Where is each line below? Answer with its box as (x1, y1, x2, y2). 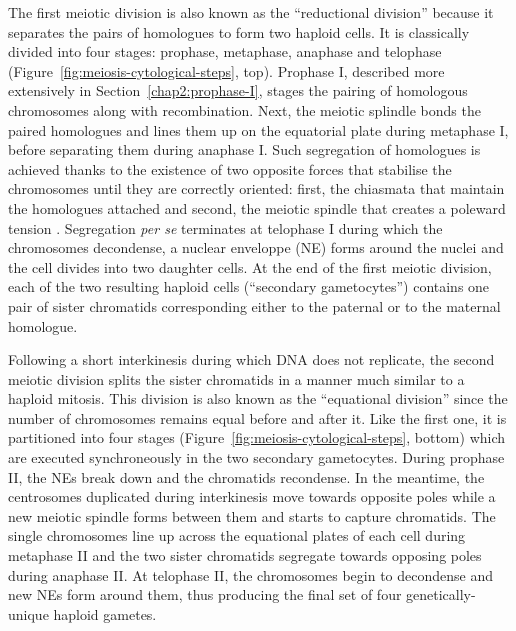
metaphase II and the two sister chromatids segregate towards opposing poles (8, 545, 482, 566)
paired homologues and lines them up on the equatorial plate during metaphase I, (8, 119, 509, 140)
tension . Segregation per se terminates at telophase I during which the (8, 217, 443, 238)
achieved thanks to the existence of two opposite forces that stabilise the (8, 158, 452, 179)
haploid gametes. (53, 603, 157, 624)
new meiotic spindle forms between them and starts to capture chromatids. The (8, 505, 496, 526)
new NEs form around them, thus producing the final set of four (8, 584, 402, 605)
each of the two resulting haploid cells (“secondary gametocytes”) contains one (8, 276, 490, 297)
